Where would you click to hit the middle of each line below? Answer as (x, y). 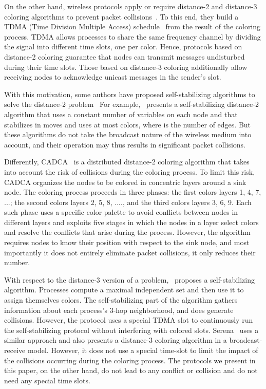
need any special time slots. (47, 380)
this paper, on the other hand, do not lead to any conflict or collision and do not (131, 370)
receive (15, 350)
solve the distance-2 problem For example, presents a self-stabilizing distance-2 (131, 104)
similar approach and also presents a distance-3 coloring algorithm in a (116, 340)
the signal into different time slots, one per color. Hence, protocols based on (123, 47)
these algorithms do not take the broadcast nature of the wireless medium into (128, 134)
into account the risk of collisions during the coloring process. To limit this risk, (130, 171)
